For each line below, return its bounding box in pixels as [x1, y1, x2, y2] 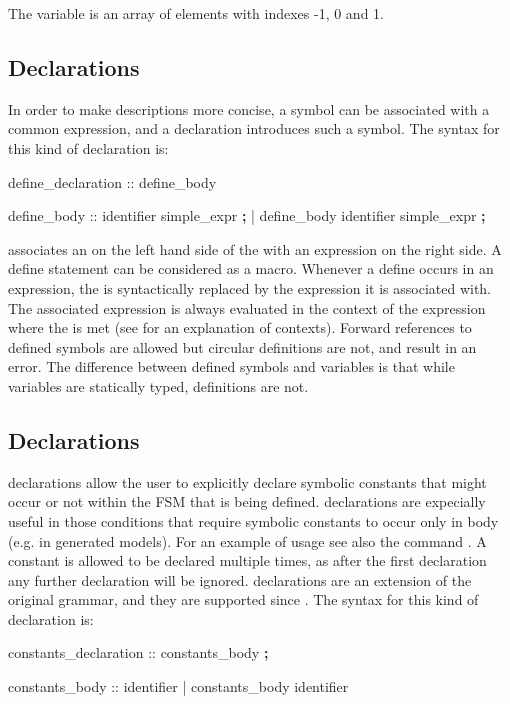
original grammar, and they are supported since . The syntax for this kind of [8, 589, 479, 610]
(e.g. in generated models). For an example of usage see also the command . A [8, 530, 487, 551]
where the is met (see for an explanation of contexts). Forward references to [8, 317, 472, 338]
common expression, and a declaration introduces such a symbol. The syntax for [8, 118, 500, 139]
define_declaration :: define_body [8, 171, 217, 192]
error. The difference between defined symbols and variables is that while [8, 356, 455, 377]
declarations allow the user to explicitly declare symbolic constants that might [8, 471, 487, 492]
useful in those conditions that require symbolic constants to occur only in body [8, 510, 499, 531]
